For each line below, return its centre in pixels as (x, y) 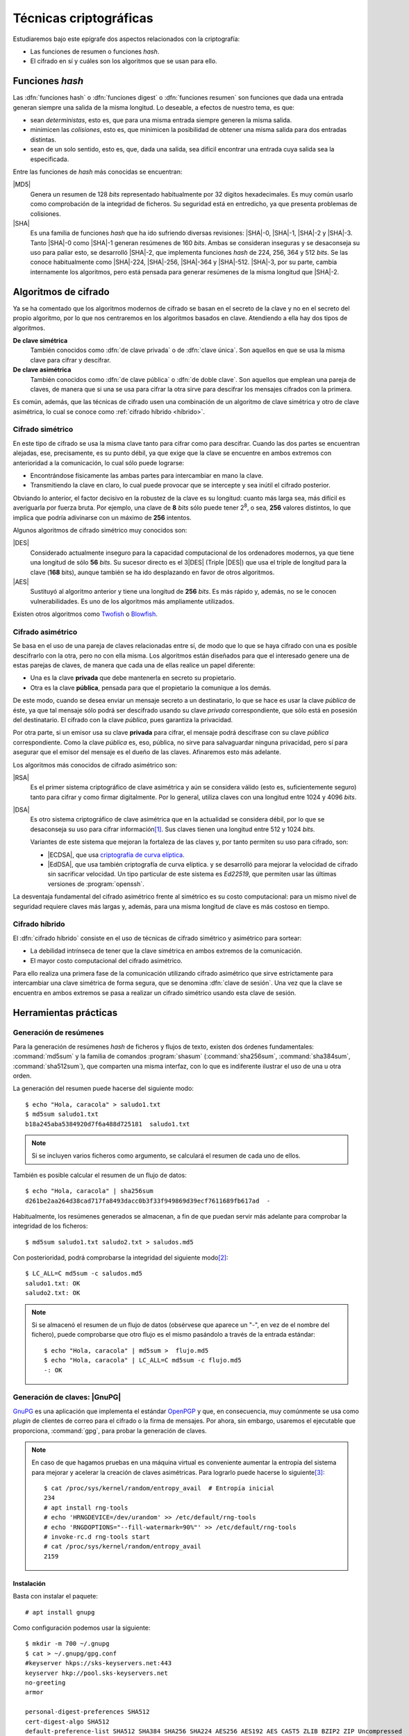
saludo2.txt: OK (53, 1293)
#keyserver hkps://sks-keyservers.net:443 (99, 1663)
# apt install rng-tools (86, 1508)
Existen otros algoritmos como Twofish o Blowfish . (85, 614)
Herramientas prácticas (65, 1013)
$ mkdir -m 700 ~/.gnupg (67, 1644)
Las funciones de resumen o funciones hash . (95, 51)
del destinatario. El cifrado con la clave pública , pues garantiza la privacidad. (123, 719)
